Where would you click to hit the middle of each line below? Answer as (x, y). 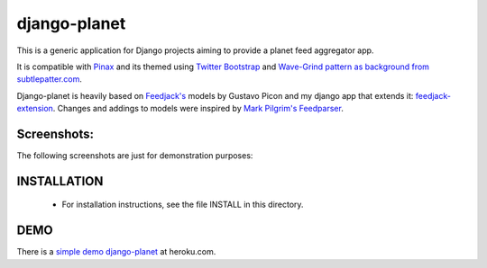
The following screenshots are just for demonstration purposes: (135, 156)
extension (35, 109)
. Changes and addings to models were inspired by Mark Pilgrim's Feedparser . (198, 109)
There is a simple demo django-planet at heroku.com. (116, 252)
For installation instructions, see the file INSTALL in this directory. (183, 205)
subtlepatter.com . (50, 79)
